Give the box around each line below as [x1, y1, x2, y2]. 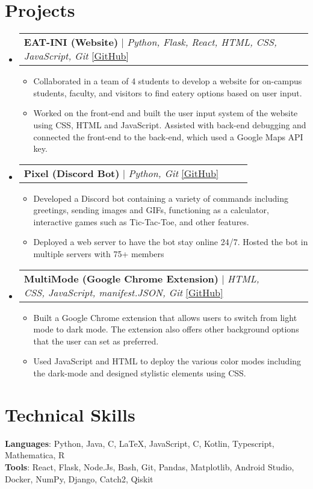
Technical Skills [5, 402, 135, 426]
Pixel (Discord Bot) [23, 166, 120, 180]
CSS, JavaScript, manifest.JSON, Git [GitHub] [23, 285, 223, 299]
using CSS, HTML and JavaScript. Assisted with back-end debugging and [33, 118, 306, 131]
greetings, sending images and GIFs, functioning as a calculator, [33, 204, 269, 216]
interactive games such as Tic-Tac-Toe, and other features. [33, 215, 249, 228]
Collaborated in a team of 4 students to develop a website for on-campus [33, 75, 302, 87]
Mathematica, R [5, 449, 65, 461]
